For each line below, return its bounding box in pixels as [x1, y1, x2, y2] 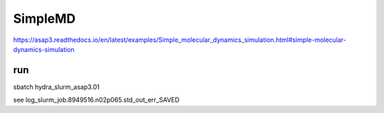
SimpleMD [13, 11, 76, 26]
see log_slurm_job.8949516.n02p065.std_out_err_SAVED [13, 96, 180, 104]
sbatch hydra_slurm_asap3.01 [13, 82, 100, 91]
